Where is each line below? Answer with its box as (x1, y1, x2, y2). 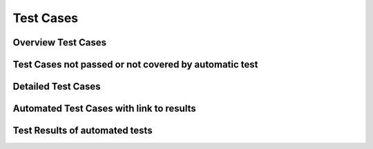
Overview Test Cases (12, 37, 107, 48)
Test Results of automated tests (12, 125, 153, 137)
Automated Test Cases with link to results (12, 103, 196, 115)
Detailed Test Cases (12, 81, 101, 92)
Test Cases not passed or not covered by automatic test (12, 59, 258, 70)
